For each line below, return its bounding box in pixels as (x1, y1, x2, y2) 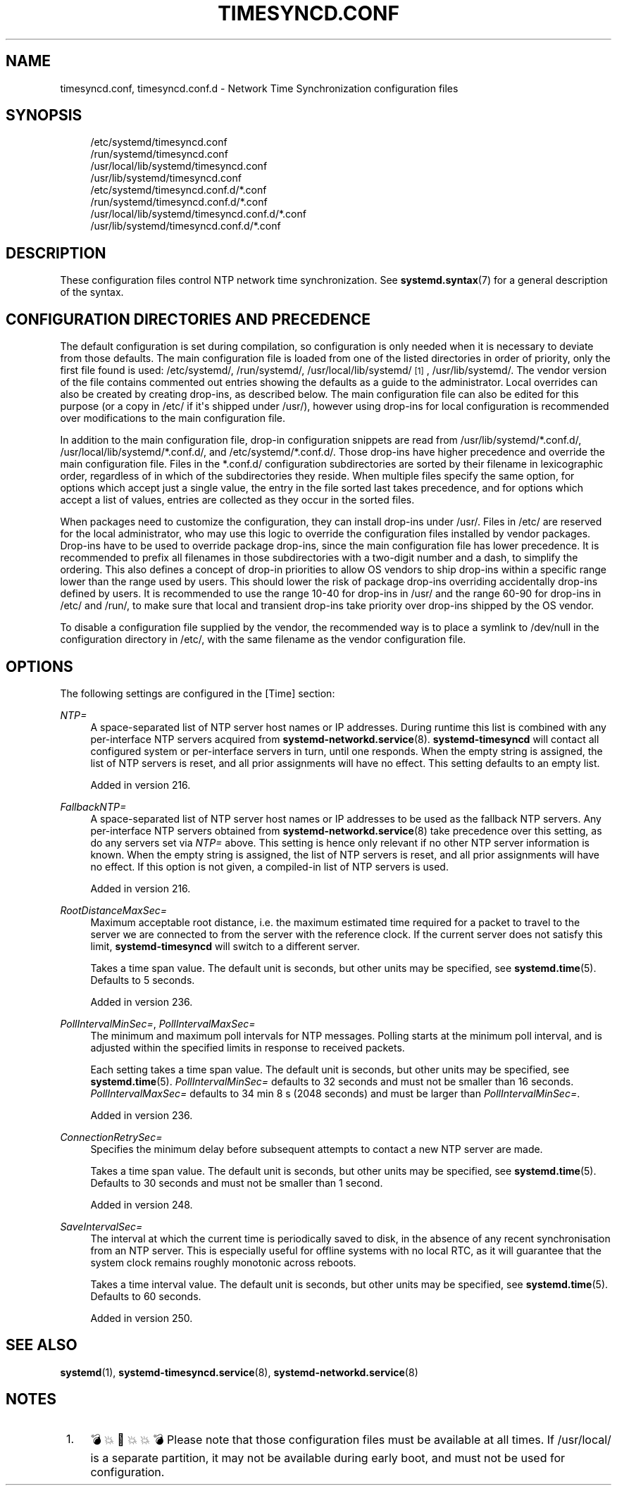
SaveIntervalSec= (60, 1220, 143, 1233)
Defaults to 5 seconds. (90, 973, 195, 986)
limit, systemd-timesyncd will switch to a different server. (90, 940, 360, 952)
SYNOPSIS (6, 106, 82, 125)
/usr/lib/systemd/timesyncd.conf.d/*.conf (90, 220, 281, 232)
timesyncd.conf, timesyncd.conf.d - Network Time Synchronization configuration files (60, 82, 459, 94)
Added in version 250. (90, 1311, 193, 1324)
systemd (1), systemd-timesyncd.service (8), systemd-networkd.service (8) (60, 1366, 418, 1378)
